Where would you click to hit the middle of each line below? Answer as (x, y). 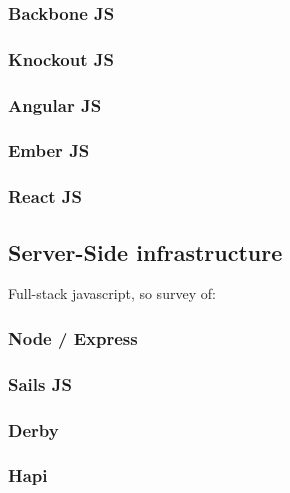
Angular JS (55, 104)
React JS (45, 196)
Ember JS (49, 150)
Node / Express (73, 337)
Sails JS (40, 383)
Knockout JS (61, 58)
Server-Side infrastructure (145, 251)
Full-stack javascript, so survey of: (112, 293)
